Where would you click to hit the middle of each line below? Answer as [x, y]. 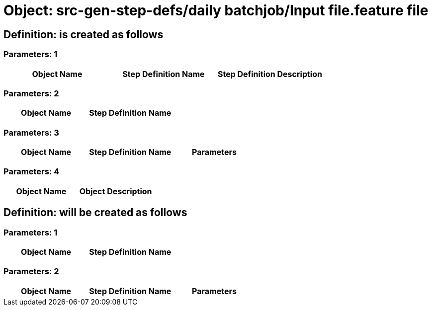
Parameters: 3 [31, 132]
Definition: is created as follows [84, 34]
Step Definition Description [270, 74]
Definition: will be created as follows [95, 213]
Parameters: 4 [32, 172]
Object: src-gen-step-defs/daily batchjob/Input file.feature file [216, 10]
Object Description [116, 191]
